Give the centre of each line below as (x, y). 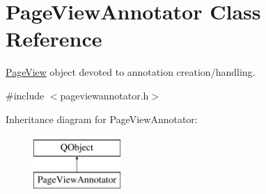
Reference (54, 39)
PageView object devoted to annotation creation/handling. (131, 72)
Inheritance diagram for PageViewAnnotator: (102, 119)
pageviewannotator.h (104, 95)
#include (25, 95)
